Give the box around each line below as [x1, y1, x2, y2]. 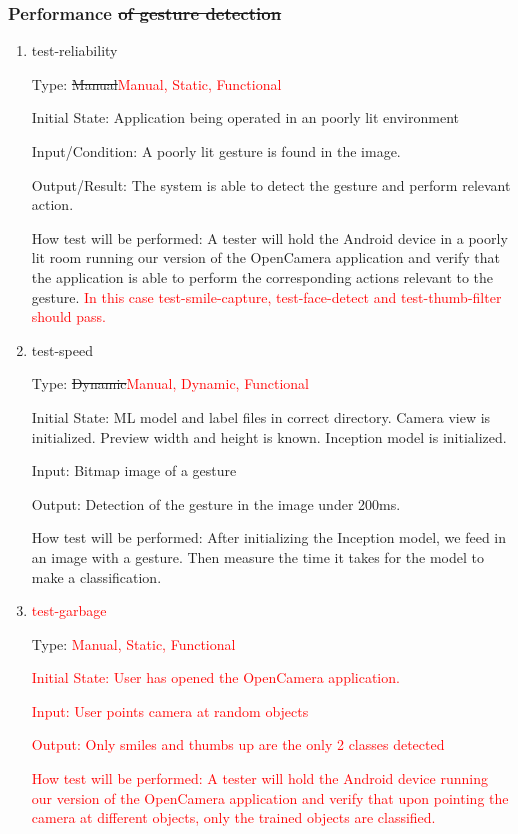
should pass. [31, 306, 106, 327]
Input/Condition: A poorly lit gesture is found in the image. [31, 141, 401, 161]
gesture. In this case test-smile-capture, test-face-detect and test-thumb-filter [31, 286, 502, 307]
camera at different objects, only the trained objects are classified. [31, 807, 436, 828]
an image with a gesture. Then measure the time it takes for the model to [31, 546, 484, 567]
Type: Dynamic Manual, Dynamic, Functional [31, 373, 309, 394]
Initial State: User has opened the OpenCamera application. [31, 667, 400, 688]
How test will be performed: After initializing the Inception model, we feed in [31, 527, 507, 548]
